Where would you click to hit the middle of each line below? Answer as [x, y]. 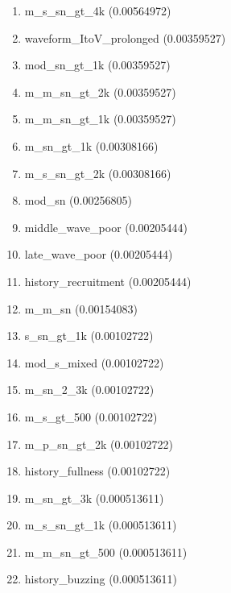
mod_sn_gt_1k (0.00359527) [97, 65]
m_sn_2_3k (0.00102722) [89, 390]
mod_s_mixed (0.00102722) [94, 362]
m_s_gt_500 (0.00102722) [91, 416]
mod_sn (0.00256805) [78, 200]
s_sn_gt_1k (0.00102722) [89, 336]
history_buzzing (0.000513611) [101, 579]
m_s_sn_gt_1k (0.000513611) [101, 525]
